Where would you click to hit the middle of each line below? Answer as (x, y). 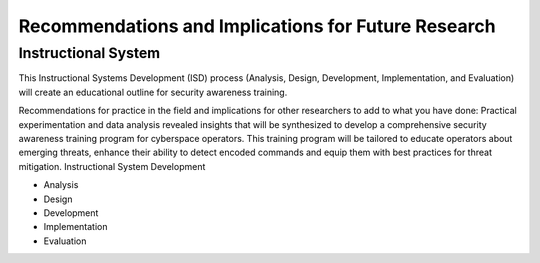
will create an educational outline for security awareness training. (153, 92)
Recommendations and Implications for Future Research (257, 26)
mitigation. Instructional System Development (112, 166)
